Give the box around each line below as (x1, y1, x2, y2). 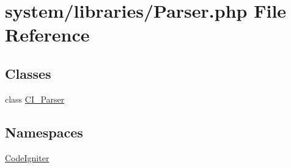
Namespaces (5, 122, 83, 141)
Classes (5, 64, 51, 82)
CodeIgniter (5, 151, 50, 164)
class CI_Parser (5, 92, 65, 105)
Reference (5, 22, 90, 47)
